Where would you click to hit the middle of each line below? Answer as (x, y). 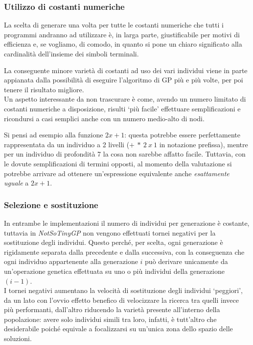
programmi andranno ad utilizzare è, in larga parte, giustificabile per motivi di (122, 34)
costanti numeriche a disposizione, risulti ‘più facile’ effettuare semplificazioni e (122, 108)
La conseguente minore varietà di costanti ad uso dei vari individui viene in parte (126, 70)
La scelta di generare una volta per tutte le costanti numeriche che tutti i (114, 25)
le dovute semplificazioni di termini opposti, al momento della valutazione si (118, 163)
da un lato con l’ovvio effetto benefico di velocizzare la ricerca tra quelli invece (122, 300)
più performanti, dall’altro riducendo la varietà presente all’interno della (112, 309)
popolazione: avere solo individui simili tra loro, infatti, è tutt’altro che (110, 319)
